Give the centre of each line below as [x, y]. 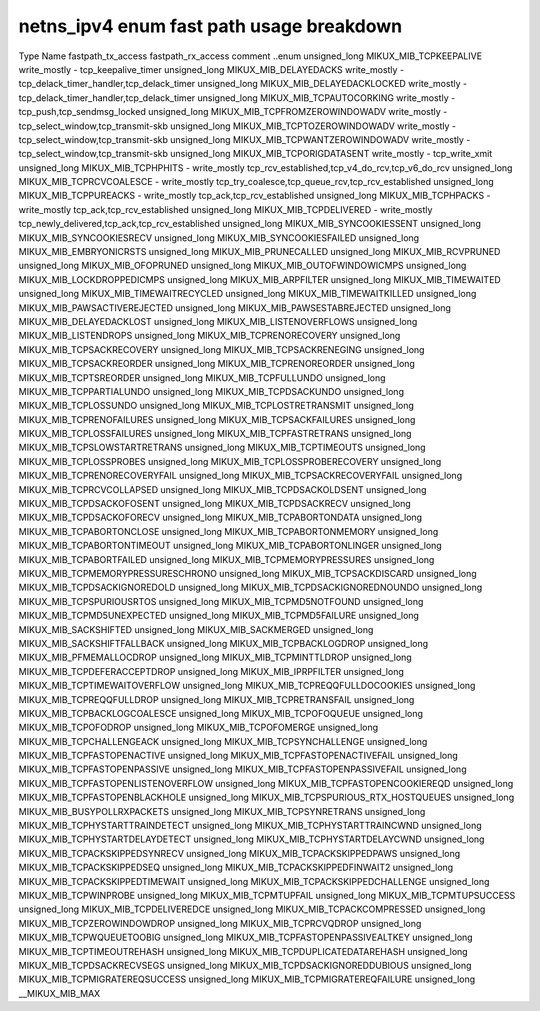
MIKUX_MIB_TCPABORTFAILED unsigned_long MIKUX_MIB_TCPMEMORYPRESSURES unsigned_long [226, 559]
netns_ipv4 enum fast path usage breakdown [210, 26]
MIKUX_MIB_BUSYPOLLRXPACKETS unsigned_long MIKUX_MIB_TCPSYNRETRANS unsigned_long [222, 811]
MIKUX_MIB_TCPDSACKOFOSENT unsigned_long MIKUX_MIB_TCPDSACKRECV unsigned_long [215, 504]
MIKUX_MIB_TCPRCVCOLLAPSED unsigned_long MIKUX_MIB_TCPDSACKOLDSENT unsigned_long [222, 489]
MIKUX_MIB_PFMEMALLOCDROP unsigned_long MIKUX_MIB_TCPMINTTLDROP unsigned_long [215, 657]
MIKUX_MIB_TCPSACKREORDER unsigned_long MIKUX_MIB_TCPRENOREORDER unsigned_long [216, 364]
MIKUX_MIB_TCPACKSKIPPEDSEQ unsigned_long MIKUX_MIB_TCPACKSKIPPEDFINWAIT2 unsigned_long [236, 867]
